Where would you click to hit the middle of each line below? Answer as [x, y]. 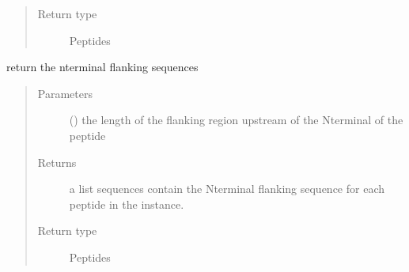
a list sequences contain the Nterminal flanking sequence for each [227, 189]
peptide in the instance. [127, 204]
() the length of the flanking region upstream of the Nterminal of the [236, 120]
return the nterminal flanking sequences [102, 67]
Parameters [65, 93]
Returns [57, 162]
